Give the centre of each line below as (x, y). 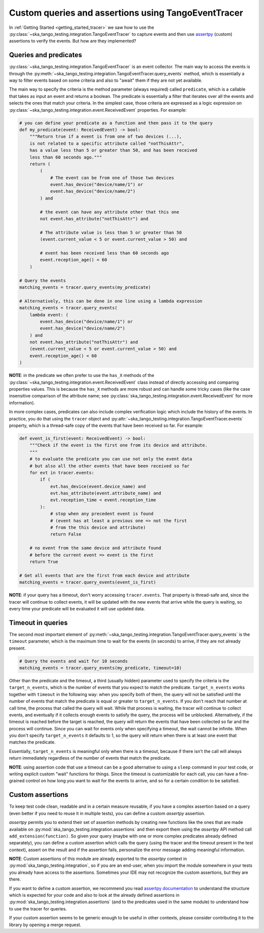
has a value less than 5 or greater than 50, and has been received (113, 150)
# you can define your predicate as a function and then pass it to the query (116, 123)
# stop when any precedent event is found (102, 514)
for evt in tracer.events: (62, 473)
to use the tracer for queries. (38, 909)
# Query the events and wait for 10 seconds (74, 661)
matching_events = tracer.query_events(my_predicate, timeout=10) (100, 668)
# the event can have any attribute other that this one (110, 212)
